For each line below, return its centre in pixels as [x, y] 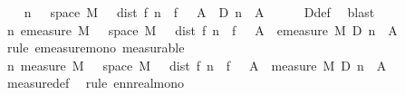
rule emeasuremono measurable [96, 47]
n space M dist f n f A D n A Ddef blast [199, 12]
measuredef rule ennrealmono [96, 83]
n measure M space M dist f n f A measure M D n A [197, 65]
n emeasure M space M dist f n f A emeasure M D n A [202, 29]
